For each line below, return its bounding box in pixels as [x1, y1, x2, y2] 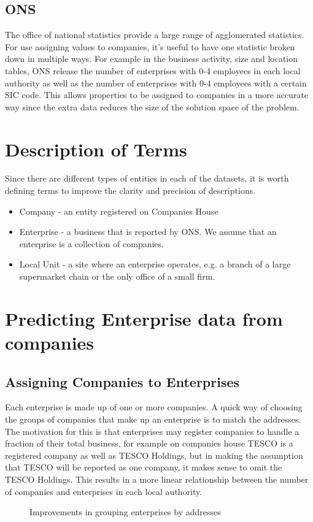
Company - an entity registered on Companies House [19, 204, 218, 217]
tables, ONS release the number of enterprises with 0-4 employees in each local [5, 64, 301, 77]
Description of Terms [5, 136, 187, 161]
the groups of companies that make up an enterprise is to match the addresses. [5, 413, 301, 425]
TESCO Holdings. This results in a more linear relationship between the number [5, 472, 309, 485]
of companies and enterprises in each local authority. [5, 485, 203, 497]
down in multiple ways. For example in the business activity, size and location [5, 52, 298, 65]
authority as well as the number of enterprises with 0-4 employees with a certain [5, 76, 307, 89]
